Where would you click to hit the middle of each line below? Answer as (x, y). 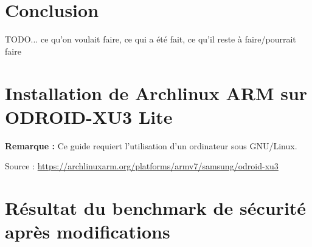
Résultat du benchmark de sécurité (156, 208)
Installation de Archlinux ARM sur (156, 93)
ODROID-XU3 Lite (89, 116)
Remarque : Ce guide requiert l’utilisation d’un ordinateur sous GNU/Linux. (151, 145)
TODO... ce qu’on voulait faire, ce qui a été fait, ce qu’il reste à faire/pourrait (151, 39)
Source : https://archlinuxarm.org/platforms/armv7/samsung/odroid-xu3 (142, 166)
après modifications (88, 232)
